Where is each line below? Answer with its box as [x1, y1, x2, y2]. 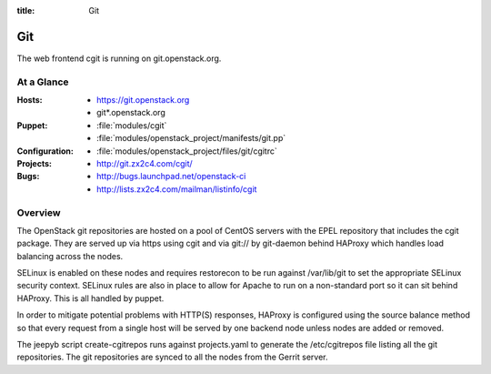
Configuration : [16, 146, 75, 157]
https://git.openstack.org [96, 95, 190, 106]
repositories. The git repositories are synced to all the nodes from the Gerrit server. [16, 351, 328, 363]
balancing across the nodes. [16, 250, 124, 261]
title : [16, 5, 35, 15]
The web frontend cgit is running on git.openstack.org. [16, 53, 222, 64]
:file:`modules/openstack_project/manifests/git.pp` [96, 133, 286, 144]
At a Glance [16, 76, 69, 88]
